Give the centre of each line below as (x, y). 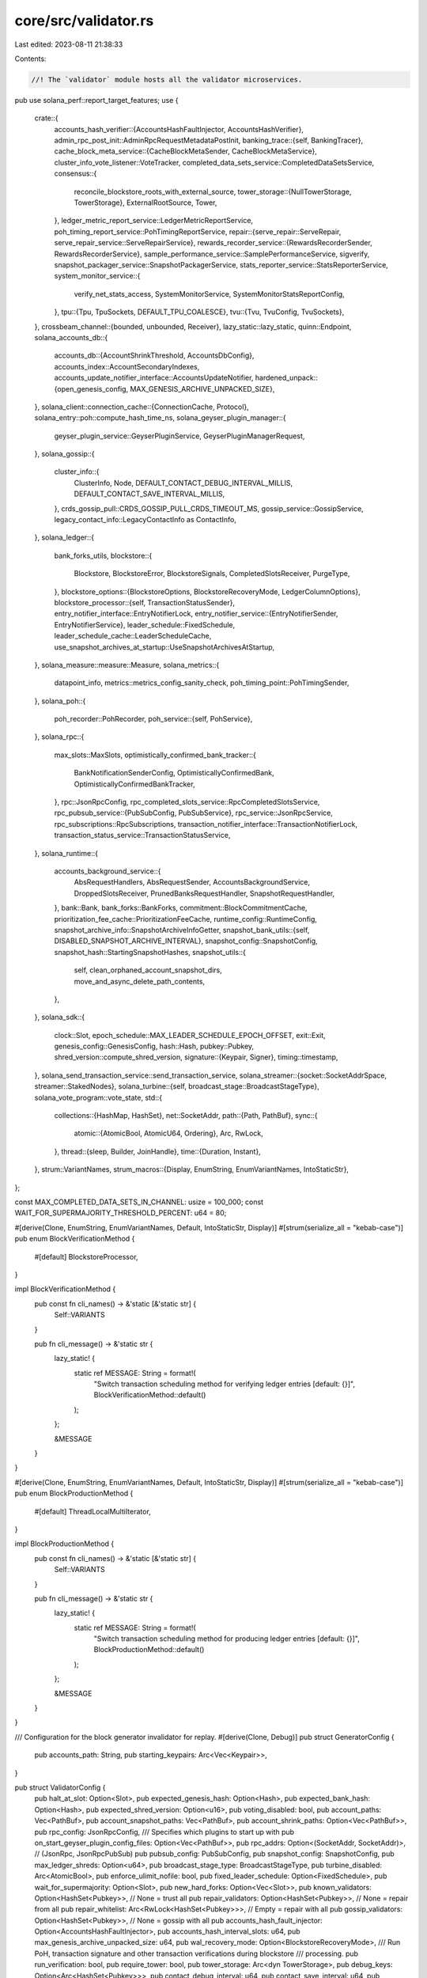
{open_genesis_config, (91, 388)
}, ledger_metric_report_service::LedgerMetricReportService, (153, 221)
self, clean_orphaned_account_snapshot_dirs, (148, 970)
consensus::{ (76, 173)
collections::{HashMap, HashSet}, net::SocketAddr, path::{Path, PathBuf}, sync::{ (186, 1116)
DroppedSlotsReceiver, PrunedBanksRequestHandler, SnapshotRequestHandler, (204, 893)
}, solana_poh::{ (60, 701)
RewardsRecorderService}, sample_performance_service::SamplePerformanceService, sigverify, (212, 254)
